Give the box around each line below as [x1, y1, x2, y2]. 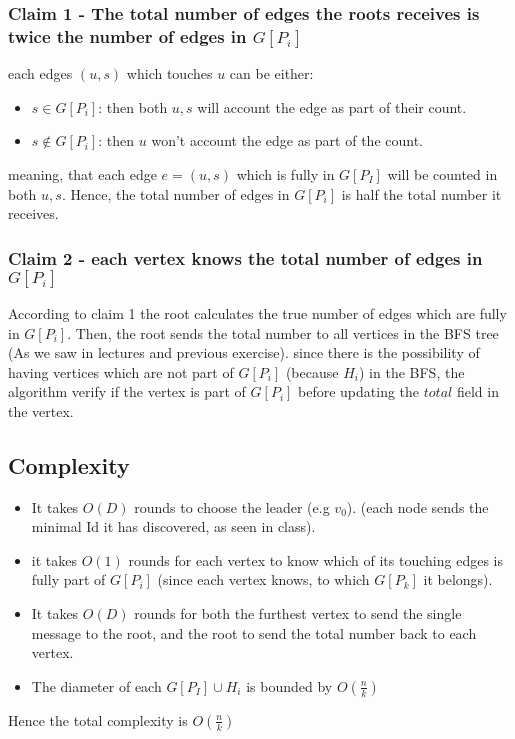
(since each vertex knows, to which [157, 569, 370, 590]
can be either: [229, 63, 314, 84]
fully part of [31, 569, 106, 590]
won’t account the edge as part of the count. [151, 130, 423, 151]
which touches [126, 63, 213, 84]
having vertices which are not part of [8, 361, 234, 382]
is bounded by [246, 675, 333, 696]
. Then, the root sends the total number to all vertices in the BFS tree [67, 322, 499, 343]
